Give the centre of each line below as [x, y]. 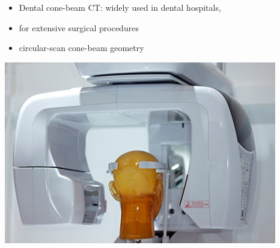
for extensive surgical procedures [79, 27]
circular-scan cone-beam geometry [81, 48]
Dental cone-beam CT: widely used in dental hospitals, [120, 7]
